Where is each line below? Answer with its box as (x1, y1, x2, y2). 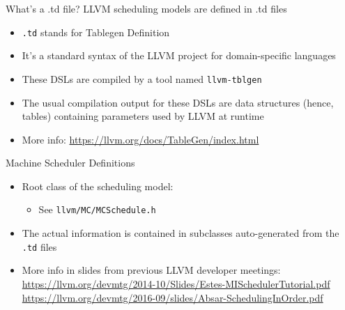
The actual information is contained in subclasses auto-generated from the (22, 226, 339, 240)
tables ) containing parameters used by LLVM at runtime (22, 109, 264, 123)
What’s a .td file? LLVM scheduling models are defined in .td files (6, 1, 287, 15)
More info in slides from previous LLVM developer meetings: (22, 263, 281, 277)
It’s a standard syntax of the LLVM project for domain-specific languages (22, 48, 336, 63)
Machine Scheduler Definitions (6, 155, 135, 170)
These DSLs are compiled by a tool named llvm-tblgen (22, 71, 262, 86)
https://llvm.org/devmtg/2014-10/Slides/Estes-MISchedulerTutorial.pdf (22, 276, 330, 290)
